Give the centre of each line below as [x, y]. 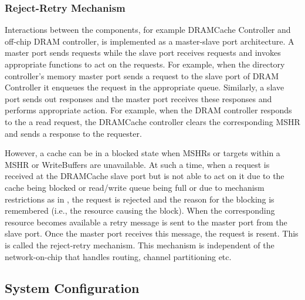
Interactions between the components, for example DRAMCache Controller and [148, 30]
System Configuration [72, 288]
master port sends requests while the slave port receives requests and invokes [143, 53]
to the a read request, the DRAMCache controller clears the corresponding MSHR [152, 121]
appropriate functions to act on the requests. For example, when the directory [145, 64]
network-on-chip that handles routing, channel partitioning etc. [118, 256]
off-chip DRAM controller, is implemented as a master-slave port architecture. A [150, 41]
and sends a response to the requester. [73, 133]
